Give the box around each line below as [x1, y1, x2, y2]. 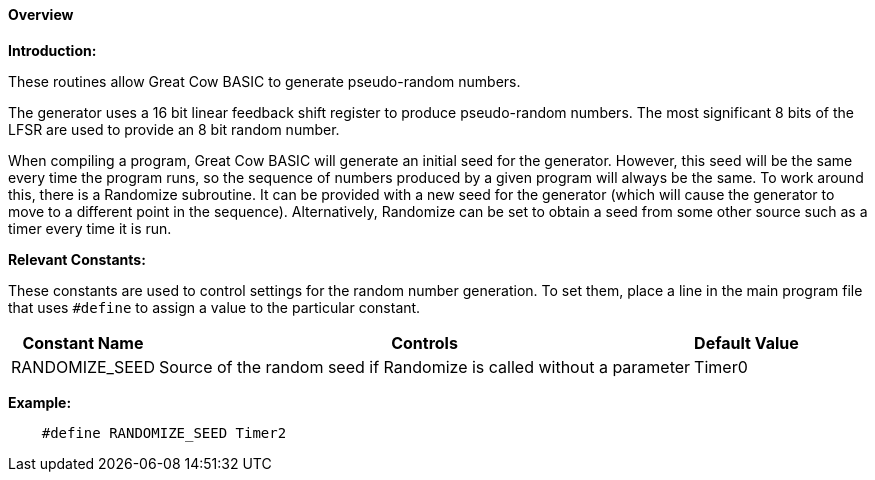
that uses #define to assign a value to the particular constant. [8, 298, 421, 316]
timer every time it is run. [8, 219, 172, 237]
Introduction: [8, 41, 97, 59]
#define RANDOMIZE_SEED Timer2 [41, 424, 287, 441]
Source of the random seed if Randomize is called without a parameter [158, 356, 691, 377]
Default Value [694, 332, 799, 353]
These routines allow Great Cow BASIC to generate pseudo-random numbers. [8, 72, 521, 90]
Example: [8, 393, 72, 411]
